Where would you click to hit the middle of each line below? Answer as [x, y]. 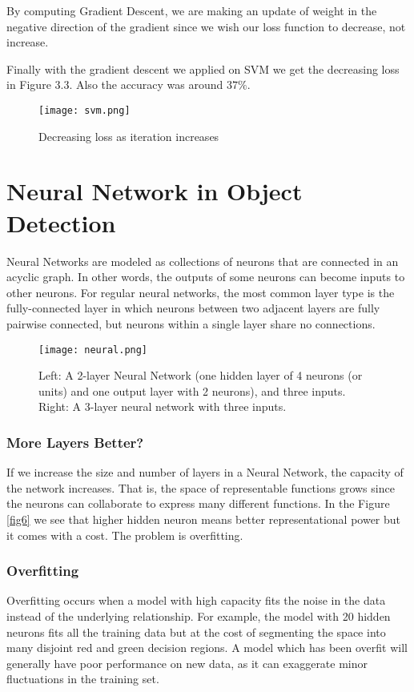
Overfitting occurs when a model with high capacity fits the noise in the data [196, 600]
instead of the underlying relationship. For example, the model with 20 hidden [199, 616]
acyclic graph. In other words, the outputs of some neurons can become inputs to [206, 277]
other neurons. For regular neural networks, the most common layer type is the [201, 292]
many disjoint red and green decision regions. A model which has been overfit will [207, 648]
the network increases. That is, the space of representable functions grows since [201, 487]
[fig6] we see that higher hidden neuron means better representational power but [204, 519]
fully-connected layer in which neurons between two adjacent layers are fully [193, 308]
